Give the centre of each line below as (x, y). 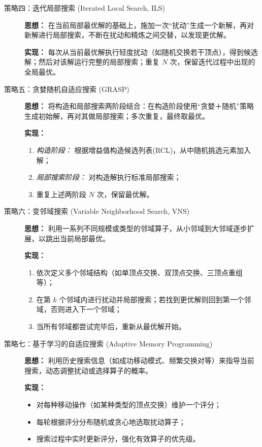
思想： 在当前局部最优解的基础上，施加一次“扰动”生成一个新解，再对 (139, 25)
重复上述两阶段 (61, 194)
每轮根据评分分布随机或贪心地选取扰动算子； (111, 421)
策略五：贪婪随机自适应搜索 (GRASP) (67, 89)
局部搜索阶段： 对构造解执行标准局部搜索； (109, 177)
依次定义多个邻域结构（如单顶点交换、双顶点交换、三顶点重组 (139, 272)
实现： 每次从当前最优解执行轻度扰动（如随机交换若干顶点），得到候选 (141, 52)
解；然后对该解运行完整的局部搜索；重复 (92, 62)
